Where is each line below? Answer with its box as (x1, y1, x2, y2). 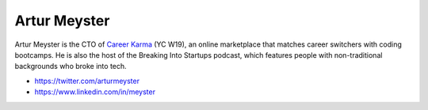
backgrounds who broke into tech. (14, 62, 127, 71)
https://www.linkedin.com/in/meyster (34, 87, 156, 97)
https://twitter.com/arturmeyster (34, 76, 140, 85)
